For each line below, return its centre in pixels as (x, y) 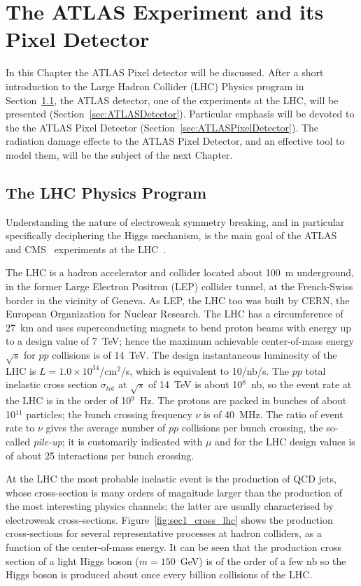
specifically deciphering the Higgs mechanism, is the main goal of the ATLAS (171, 235)
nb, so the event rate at (302, 384)
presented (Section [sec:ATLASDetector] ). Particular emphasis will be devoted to (180, 114)
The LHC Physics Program (106, 192)
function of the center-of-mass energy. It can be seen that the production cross (174, 547)
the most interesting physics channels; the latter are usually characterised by (170, 506)
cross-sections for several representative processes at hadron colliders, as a (164, 533)
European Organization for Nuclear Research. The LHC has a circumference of (175, 314)
